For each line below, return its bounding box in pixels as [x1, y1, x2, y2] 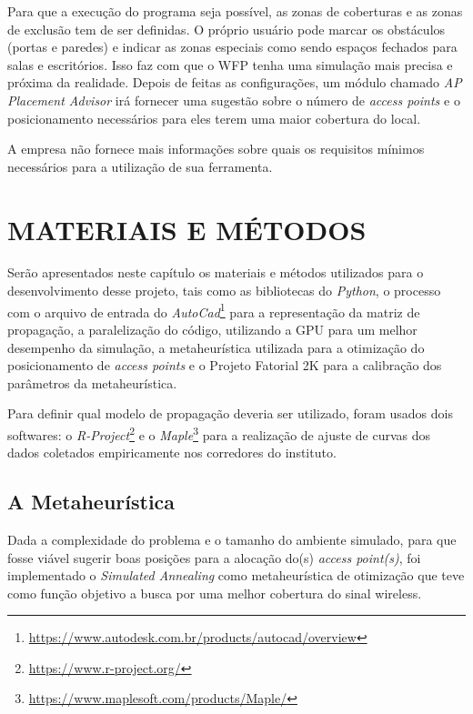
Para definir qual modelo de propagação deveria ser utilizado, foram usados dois [7, 404, 453, 423]
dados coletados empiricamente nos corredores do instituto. [7, 443, 337, 462]
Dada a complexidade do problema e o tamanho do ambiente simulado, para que [7, 529, 457, 548]
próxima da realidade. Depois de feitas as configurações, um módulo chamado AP [7, 73, 462, 92]
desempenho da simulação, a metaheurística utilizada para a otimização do [7, 337, 425, 357]
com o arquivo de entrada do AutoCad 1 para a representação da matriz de [7, 299, 420, 321]
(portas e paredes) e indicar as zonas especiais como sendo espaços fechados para [7, 37, 458, 56]
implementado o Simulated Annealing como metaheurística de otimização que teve [7, 566, 465, 585]
